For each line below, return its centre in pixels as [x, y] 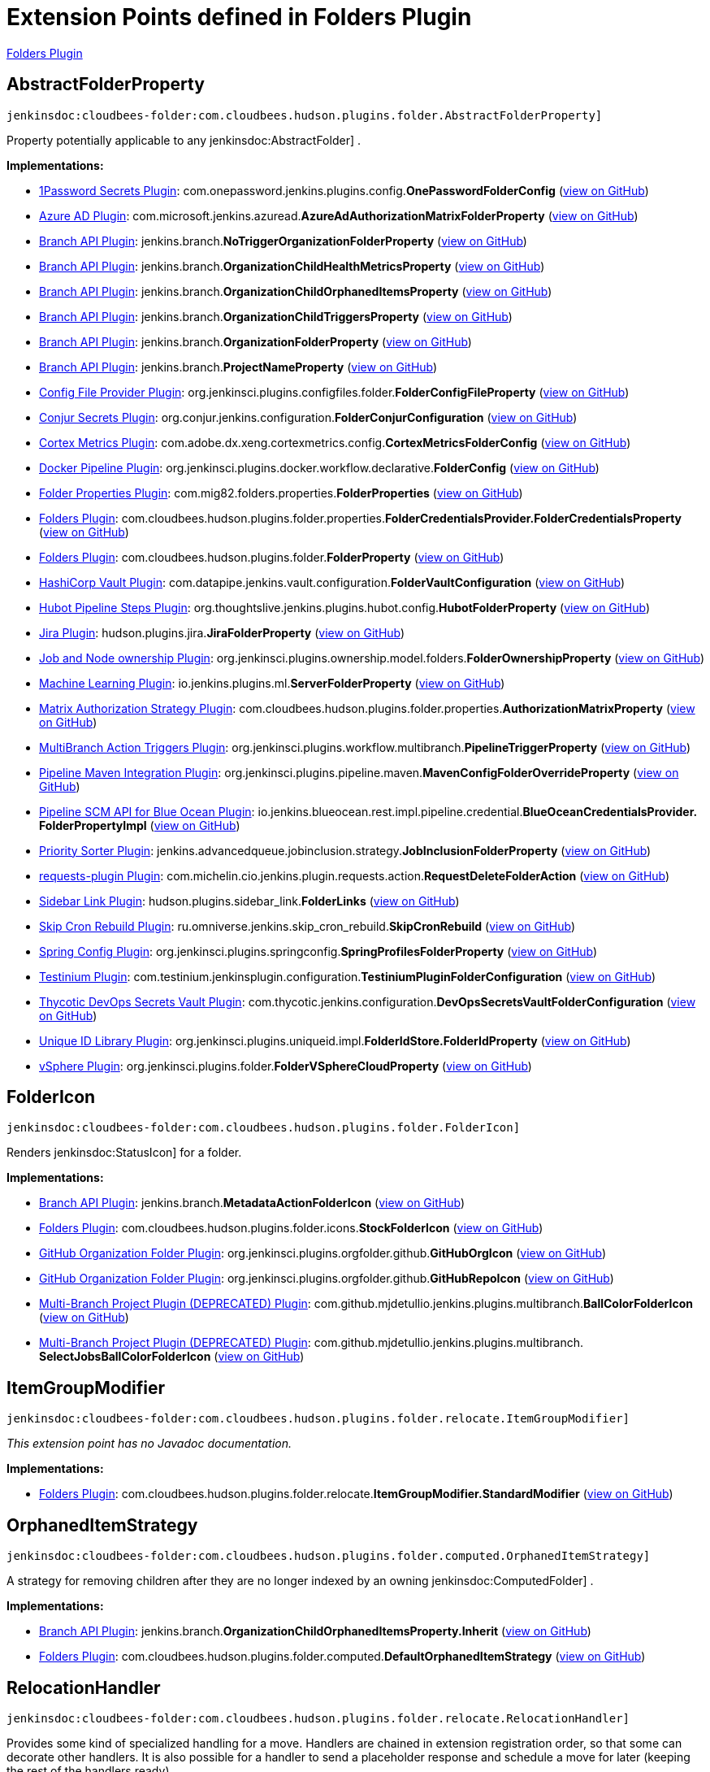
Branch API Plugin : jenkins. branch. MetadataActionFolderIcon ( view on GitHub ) [252, 1203]
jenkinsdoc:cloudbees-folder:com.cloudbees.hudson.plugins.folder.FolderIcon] [264, 1128]
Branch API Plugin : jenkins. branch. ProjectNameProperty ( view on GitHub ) [238, 367]
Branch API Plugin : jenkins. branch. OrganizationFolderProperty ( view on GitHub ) [255, 341]
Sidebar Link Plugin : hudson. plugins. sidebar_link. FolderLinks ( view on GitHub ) [249, 901]
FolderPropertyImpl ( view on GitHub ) [140, 825]
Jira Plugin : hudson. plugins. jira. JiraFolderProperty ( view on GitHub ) [222, 632]
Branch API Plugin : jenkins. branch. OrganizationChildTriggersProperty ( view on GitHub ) [276, 316]
